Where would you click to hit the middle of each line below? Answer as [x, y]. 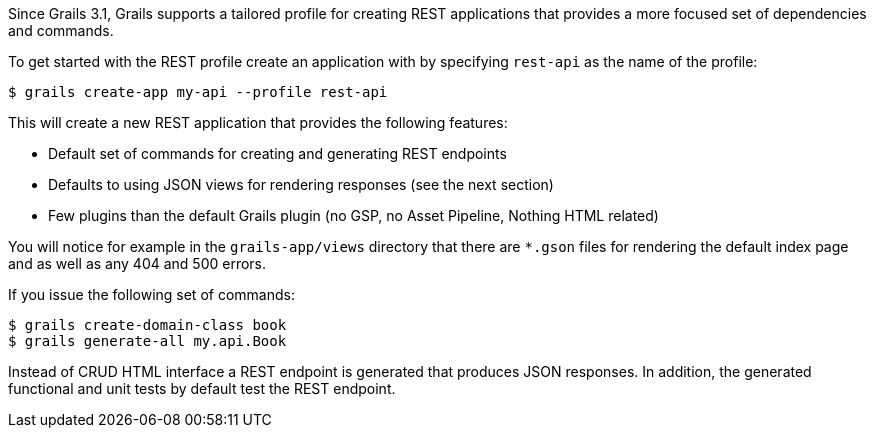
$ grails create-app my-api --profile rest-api [198, 92]
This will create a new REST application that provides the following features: [258, 122]
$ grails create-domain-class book [147, 325]
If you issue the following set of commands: [151, 294]
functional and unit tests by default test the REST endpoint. [202, 388]
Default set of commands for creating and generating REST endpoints [277, 153]
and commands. [61, 30]
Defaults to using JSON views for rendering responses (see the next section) [301, 184]
